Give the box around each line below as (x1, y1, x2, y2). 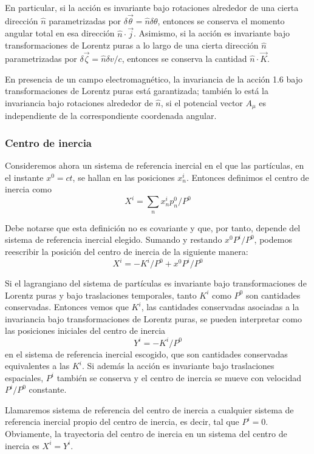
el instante (5, 171, 44, 183)
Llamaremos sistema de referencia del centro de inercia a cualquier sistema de (5, 403, 294, 416)
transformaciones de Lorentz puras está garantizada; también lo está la (5, 84, 268, 97)
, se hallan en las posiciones (72, 171, 175, 183)
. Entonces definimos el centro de (186, 171, 309, 183)
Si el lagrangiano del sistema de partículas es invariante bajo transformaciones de (5, 277, 307, 290)
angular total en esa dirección (5, 27, 115, 39)
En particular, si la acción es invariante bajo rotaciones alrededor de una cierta (5, 1, 299, 13)
